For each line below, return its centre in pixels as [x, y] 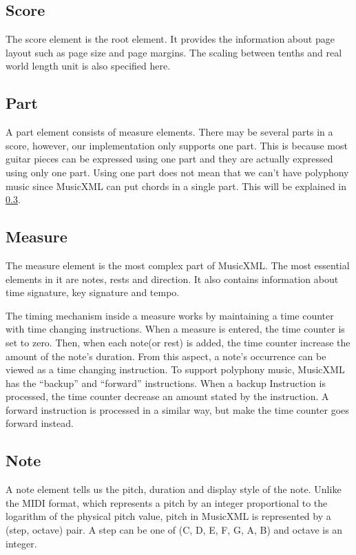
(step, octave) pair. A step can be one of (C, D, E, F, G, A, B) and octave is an [174, 530]
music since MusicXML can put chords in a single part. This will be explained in [176, 186]
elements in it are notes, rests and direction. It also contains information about [172, 279]
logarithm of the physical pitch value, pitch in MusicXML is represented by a [168, 516]
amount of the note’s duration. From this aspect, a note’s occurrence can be [166, 356]
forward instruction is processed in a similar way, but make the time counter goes [177, 409]
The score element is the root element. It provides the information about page [170, 39]
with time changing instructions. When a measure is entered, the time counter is [175, 329]
